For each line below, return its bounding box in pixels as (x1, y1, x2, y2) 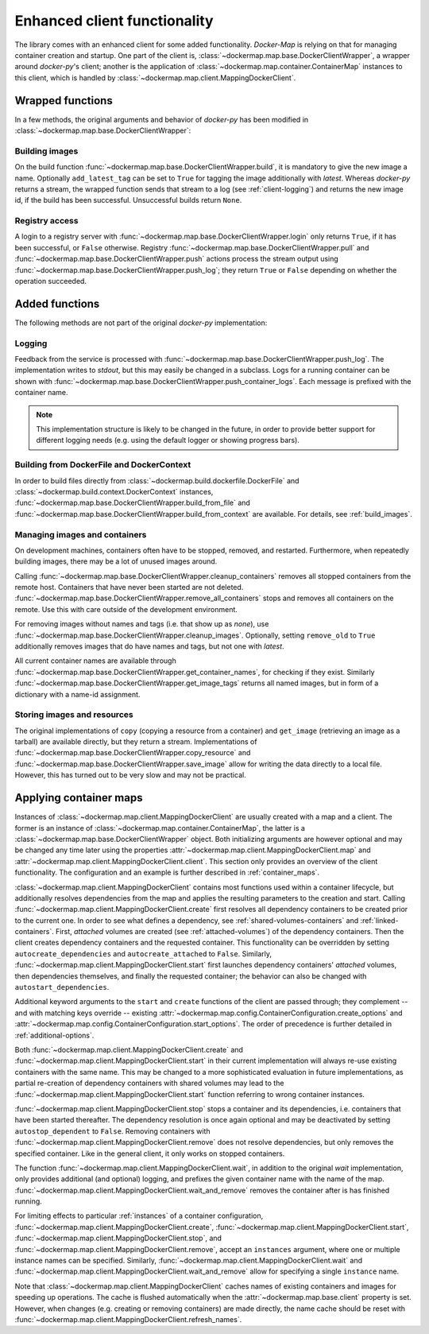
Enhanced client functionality (14, 12, 214, 29)
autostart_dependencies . (14, 983, 110, 992)
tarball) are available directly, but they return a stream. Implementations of (14, 737, 257, 746)
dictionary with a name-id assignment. (14, 689, 141, 699)
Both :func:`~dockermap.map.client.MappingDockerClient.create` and (14, 1045, 244, 1054)
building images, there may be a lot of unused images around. (14, 556, 218, 566)
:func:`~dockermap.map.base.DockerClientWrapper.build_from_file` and (14, 498, 250, 508)
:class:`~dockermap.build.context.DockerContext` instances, (14, 487, 214, 496)
